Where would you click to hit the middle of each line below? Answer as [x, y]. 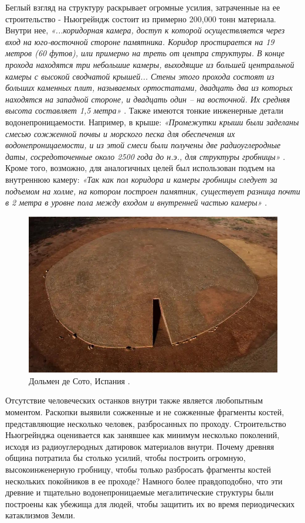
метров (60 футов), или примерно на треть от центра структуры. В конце [145, 53]
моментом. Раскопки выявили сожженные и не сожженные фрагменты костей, [145, 412]
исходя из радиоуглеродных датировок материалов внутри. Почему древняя [140, 446]
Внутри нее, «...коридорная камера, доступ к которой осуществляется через [145, 30]
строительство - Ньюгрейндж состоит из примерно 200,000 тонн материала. [141, 18]
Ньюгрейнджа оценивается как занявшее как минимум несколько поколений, [143, 435]
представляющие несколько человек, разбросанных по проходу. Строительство [146, 423]
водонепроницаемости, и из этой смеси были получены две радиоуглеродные [143, 145]
